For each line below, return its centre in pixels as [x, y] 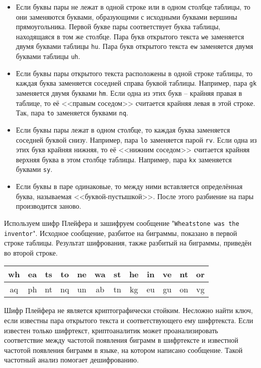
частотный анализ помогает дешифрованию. [71, 360]
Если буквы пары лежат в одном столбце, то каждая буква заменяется [123, 129]
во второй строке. [31, 252]
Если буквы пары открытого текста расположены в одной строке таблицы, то [134, 73]
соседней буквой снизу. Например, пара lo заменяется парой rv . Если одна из [136, 139]
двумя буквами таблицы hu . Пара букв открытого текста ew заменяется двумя [135, 46]
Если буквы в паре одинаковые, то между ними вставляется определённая [129, 186]
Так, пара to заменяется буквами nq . [72, 113]
